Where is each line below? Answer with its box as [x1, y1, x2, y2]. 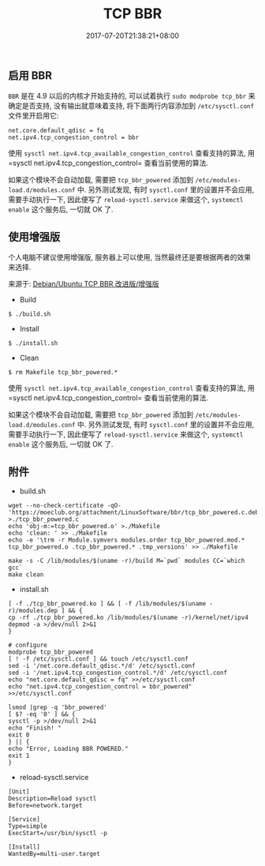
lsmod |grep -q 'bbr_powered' [8, 703, 108, 711]
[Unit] [8, 787, 30, 796]
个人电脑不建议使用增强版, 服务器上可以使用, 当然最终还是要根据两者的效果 [8, 253, 251, 262]
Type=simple [8, 822, 47, 830]
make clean [8, 570, 44, 579]
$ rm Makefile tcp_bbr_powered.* [8, 369, 118, 377]
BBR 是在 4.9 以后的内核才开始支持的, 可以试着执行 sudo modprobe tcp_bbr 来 [8, 92, 256, 101]
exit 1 [8, 752, 30, 759]
